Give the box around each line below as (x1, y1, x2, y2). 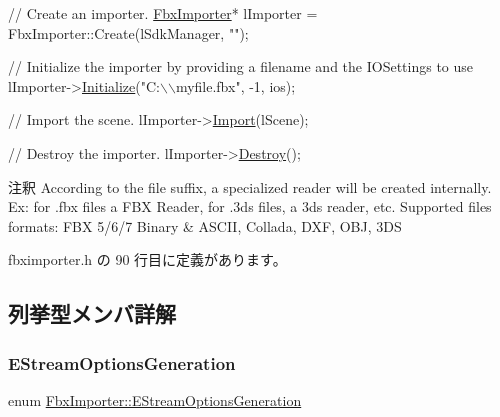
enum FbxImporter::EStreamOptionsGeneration (8, 389, 302, 410)
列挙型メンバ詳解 (8, 298, 176, 329)
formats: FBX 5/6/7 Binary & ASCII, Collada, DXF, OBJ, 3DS (8, 215, 402, 236)
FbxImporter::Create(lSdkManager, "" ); (8, 22, 249, 43)
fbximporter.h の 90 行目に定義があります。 (8, 249, 287, 270)
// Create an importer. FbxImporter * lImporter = (8, 3, 318, 23)
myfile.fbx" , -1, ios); (175, 75, 296, 96)
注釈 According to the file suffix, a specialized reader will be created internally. (8, 176, 492, 197)
